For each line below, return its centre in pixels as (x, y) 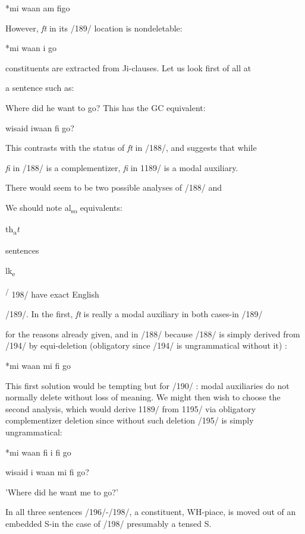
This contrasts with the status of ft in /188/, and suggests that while (131, 148)
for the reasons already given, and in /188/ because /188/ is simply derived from (153, 334)
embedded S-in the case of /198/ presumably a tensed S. (109, 523)
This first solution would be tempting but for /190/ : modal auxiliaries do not (147, 385)
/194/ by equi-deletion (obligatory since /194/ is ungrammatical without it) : (146, 345)
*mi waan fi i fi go (38, 452)
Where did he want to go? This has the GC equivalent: (106, 107)
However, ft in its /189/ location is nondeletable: (94, 28)
